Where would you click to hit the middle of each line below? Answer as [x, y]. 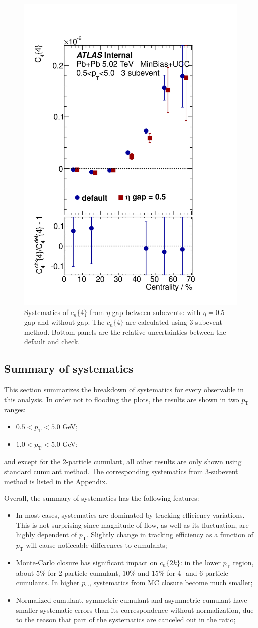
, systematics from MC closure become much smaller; [171, 583]
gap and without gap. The [64, 322]
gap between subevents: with [156, 312]
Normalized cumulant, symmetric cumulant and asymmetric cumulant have [132, 600]
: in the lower [200, 562]
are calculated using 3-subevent [174, 322]
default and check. [52, 341]
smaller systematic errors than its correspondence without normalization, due [135, 610]
